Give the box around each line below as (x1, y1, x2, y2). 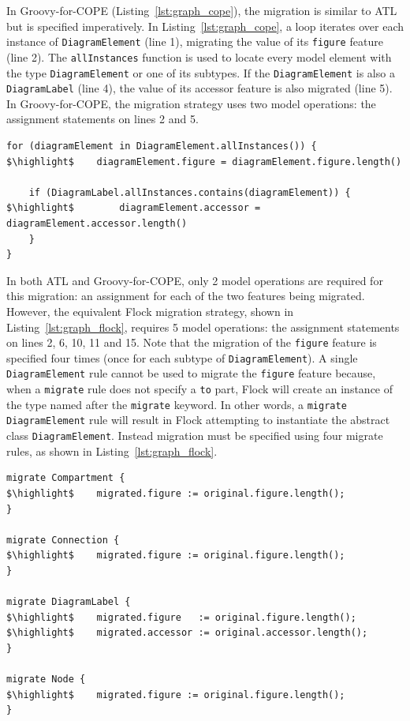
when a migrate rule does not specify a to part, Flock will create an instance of (6, 381, 393, 397)
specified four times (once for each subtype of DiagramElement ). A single (6, 349, 358, 366)
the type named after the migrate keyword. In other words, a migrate (6, 396, 347, 412)
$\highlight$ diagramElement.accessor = (6, 202, 261, 214)
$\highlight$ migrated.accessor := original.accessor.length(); (6, 627, 368, 639)
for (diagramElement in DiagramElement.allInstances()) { (6, 141, 317, 152)
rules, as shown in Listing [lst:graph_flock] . (6, 442, 218, 459)
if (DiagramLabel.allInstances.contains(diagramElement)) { (28, 186, 351, 198)
